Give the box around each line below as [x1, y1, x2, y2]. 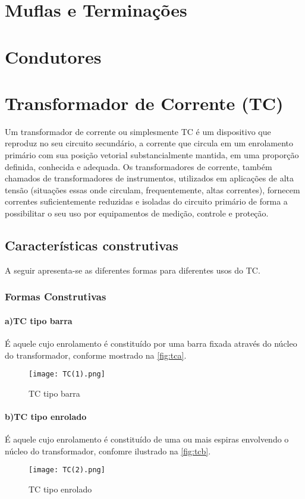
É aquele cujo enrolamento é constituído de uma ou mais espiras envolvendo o [5, 433, 289, 445]
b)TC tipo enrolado [5, 410, 87, 423]
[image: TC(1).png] [29, 370, 105, 379]
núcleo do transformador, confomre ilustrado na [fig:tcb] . [5, 444, 211, 457]
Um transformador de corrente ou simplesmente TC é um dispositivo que [5, 125, 271, 137]
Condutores [5, 44, 102, 68]
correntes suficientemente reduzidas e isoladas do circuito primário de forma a [5, 195, 288, 208]
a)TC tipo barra [5, 314, 73, 327]
